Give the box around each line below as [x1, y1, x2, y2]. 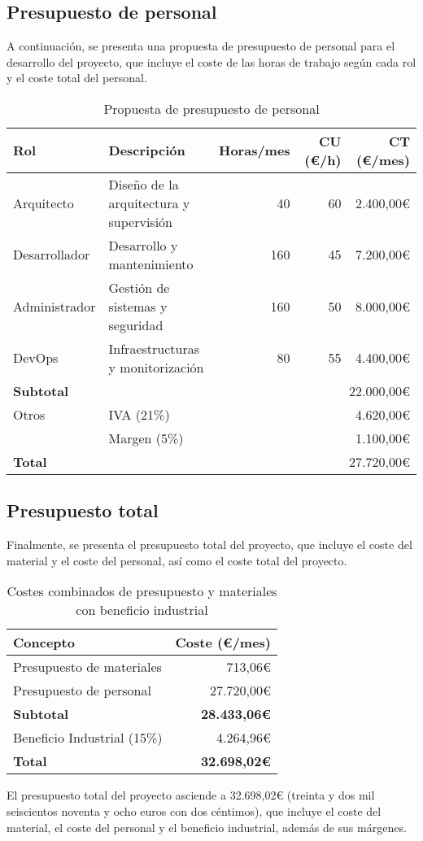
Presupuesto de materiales [13, 657, 162, 677]
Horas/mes [219, 141, 290, 160]
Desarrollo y [108, 235, 178, 255]
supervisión [108, 211, 173, 231]
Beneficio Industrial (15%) [13, 728, 163, 747]
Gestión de [108, 277, 170, 297]
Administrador [13, 296, 96, 316]
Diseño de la [108, 174, 179, 194]
